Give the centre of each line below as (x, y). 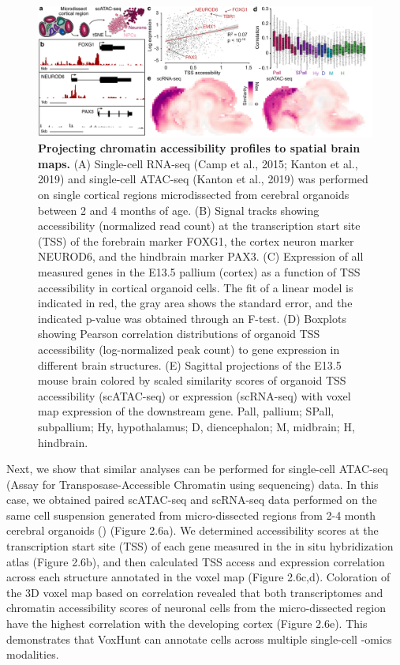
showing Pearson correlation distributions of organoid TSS (179, 334)
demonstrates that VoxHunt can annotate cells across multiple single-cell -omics (199, 639)
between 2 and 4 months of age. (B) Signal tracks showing (179, 210)
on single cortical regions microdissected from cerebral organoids (194, 194)
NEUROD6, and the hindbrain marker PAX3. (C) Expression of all (201, 256)
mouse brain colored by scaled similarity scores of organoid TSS (192, 380)
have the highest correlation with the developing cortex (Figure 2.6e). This (187, 624)
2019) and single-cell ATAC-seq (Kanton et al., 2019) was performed (203, 179)
